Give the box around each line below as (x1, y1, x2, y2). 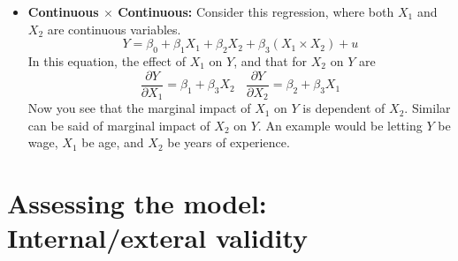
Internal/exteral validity (7, 220, 309, 256)
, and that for (233, 51, 308, 70)
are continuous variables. (47, 19, 181, 38)
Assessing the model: (7, 185, 267, 221)
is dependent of (302, 99, 385, 117)
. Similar (404, 99, 451, 117)
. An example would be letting (257, 116, 423, 134)
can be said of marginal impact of (27, 116, 210, 134)
